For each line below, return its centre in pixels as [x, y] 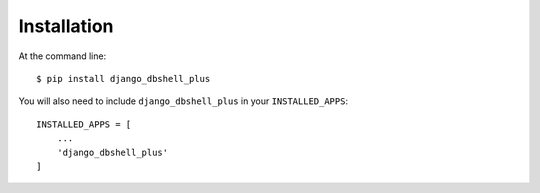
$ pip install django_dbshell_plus [123, 78]
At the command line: [62, 56]
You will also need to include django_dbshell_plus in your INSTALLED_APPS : [183, 101]
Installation [66, 26]
